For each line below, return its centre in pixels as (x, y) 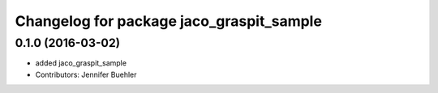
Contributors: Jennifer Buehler (86, 74)
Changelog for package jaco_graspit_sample (168, 21)
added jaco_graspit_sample (81, 63)
